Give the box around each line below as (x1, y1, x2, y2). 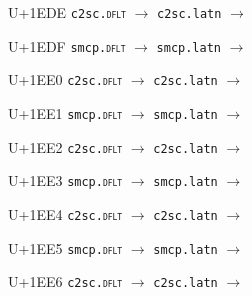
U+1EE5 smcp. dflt (8, 237, 123, 258)
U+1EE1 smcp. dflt (8, 102, 123, 123)
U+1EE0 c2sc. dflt (8, 69, 123, 90)
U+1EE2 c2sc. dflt (8, 136, 123, 157)
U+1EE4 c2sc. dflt (8, 203, 123, 224)
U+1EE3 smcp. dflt (8, 170, 123, 191)
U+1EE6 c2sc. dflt (8, 271, 123, 292)
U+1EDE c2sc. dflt (8, 2, 126, 22)
